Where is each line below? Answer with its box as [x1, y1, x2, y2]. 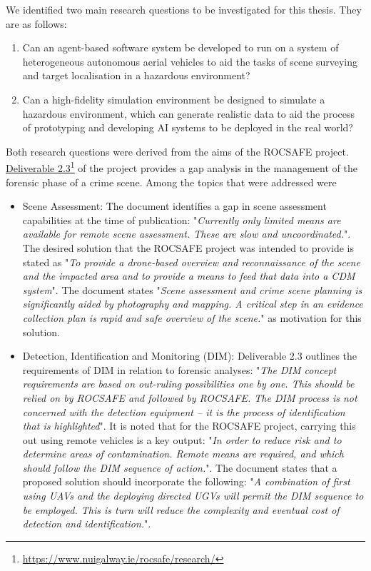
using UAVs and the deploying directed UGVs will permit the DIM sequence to [22, 488, 364, 503]
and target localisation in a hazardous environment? [22, 68, 250, 83]
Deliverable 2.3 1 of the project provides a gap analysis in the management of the [6, 158, 357, 175]
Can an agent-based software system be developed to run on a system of [22, 40, 339, 55]
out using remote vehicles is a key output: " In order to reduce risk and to [22, 432, 342, 447]
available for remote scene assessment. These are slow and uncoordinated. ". [22, 226, 351, 241]
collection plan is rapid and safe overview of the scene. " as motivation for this [22, 310, 362, 325]
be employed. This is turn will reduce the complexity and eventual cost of [22, 502, 340, 517]
